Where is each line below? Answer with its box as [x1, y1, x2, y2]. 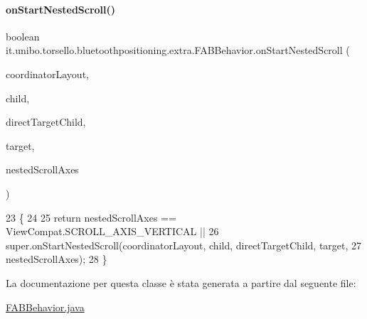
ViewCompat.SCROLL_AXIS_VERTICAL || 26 [6, 224, 219, 239]
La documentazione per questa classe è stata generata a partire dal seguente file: [6, 275, 356, 290]
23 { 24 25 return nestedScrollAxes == [6, 210, 176, 225]
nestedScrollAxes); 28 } [6, 252, 107, 266]
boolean [6, 28, 40, 43]
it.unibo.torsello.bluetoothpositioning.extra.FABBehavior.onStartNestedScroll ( [6, 43, 350, 58]
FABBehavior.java [6, 299, 85, 314]
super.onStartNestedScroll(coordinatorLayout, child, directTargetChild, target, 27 [6, 237, 362, 252]
